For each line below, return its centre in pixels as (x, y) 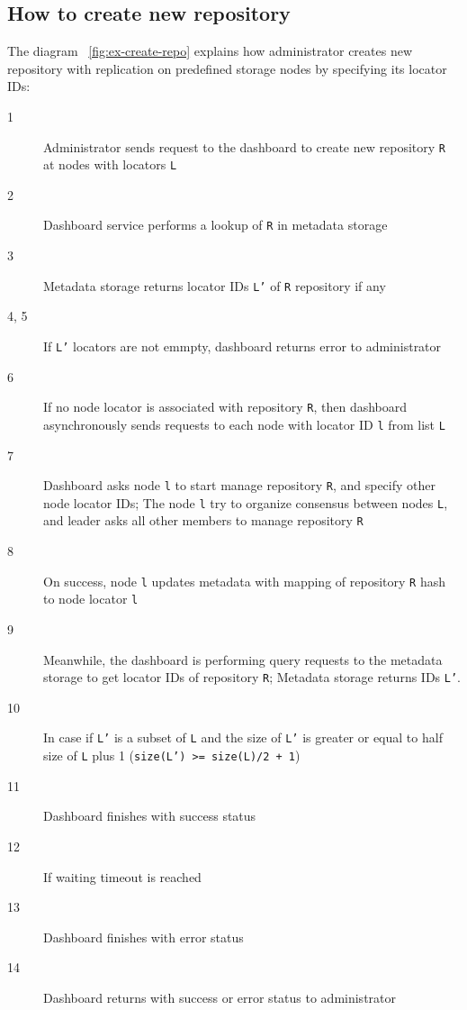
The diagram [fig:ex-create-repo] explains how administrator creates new (210, 51)
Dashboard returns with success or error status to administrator (220, 997)
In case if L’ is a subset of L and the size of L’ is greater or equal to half (243, 737)
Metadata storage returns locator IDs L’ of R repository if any (215, 285)
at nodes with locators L (110, 164)
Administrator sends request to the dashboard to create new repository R (244, 146)
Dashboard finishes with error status (144, 937)
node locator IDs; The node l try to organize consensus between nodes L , (246, 502)
